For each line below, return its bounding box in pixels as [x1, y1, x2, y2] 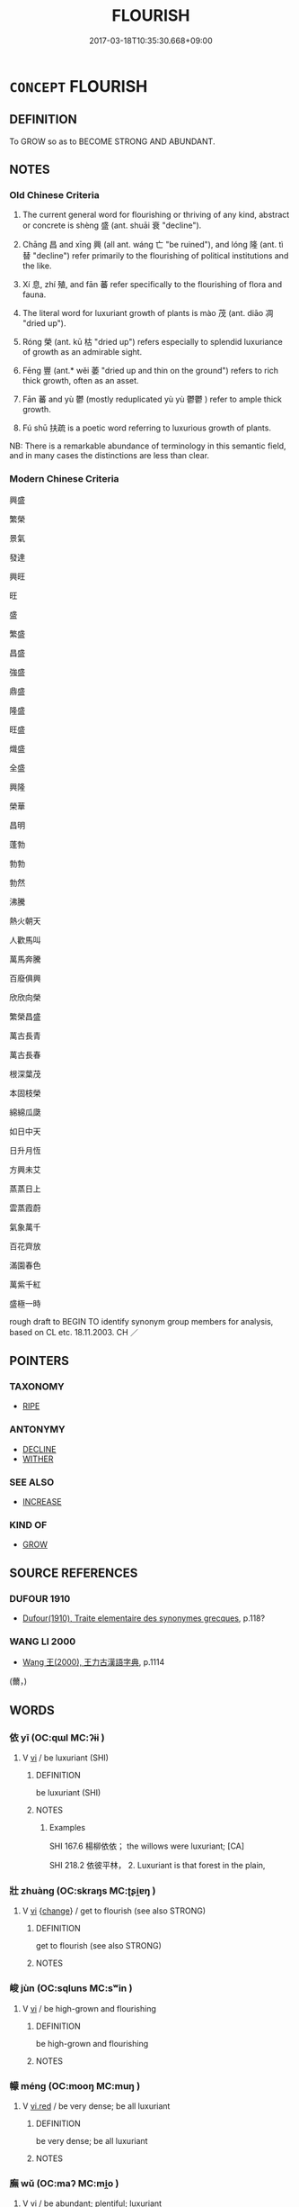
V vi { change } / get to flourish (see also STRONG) [22, 1905, 207, 1916]
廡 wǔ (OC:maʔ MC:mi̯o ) [9, 2176, 119, 2189]
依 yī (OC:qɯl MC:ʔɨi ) [9, 1731, 105, 1743]
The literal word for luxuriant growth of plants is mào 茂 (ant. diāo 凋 [22, 308, 274, 319]
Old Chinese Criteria [9, 189, 101, 202]
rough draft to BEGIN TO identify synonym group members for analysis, [9, 1316, 274, 1326]
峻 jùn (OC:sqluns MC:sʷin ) [9, 1982, 133, 1994]
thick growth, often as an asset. [22, 375, 139, 386]
